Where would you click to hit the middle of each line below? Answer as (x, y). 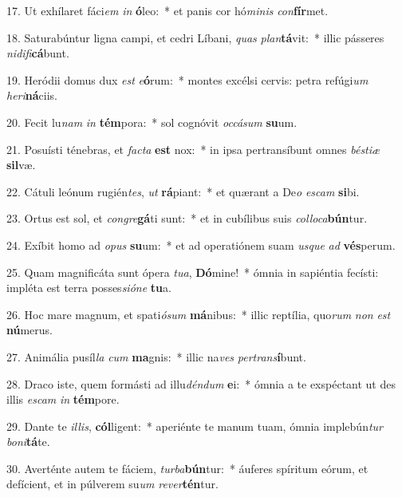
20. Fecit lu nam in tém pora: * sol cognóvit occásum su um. (152, 122)
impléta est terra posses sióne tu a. (89, 288)
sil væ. (21, 165)
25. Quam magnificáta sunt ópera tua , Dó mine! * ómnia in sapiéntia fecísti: (193, 272)
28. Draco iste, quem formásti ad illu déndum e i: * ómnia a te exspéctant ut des (201, 383)
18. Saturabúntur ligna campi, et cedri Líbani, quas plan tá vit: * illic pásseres (195, 37)
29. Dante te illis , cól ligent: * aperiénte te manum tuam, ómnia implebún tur (195, 426)
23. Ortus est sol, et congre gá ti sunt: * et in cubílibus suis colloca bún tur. (187, 218)
